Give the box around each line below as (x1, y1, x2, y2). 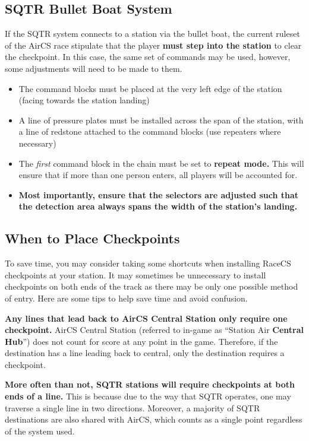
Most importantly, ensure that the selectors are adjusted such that (18, 188, 299, 201)
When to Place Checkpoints (5, 229, 180, 248)
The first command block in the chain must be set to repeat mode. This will (18, 157, 304, 169)
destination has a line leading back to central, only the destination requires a (5, 347, 285, 359)
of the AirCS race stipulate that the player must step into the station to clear (5, 39, 302, 51)
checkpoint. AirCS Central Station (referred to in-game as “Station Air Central (5, 323, 304, 336)
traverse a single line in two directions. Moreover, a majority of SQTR (5, 401, 260, 414)
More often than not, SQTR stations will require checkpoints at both (5, 378, 295, 391)
